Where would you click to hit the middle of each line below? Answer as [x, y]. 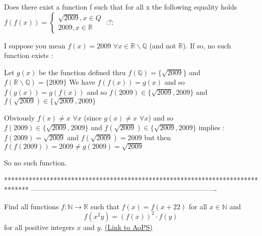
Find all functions [31, 206]
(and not [163, 45]
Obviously [20, 117]
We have [82, 82]
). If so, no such [207, 45]
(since [93, 117]
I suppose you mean [35, 45]
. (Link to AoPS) [126, 227]
